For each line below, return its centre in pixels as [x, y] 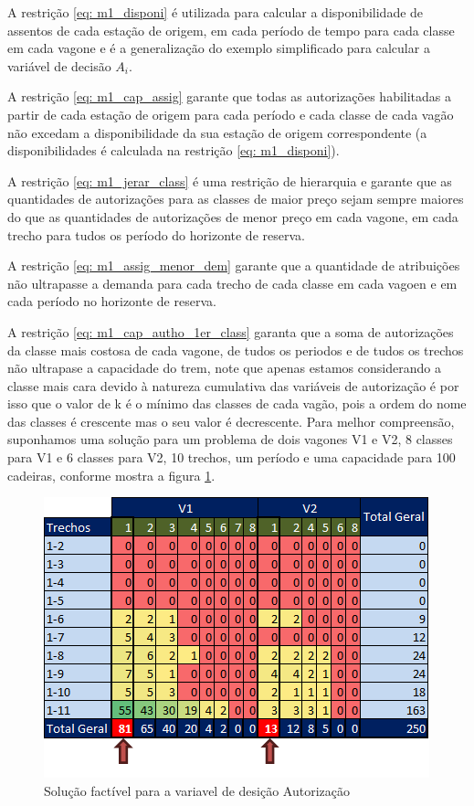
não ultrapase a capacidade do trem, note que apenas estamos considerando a [224, 368]
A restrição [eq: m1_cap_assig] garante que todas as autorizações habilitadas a [230, 96]
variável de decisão [59, 65]
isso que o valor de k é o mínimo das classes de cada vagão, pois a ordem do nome [237, 403]
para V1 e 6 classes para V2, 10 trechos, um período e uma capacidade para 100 [232, 457]
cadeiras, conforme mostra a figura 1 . [111, 475]
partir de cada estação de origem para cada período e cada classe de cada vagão [231, 114]
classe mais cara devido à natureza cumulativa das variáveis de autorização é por [233, 385]
